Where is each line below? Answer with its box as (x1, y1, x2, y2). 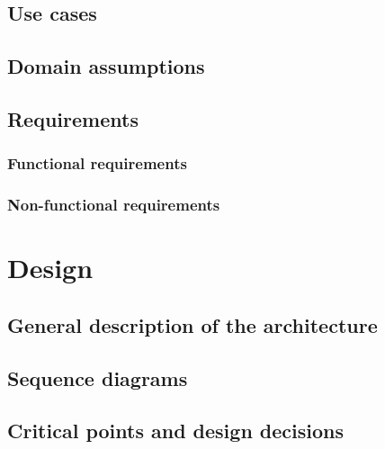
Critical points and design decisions (7, 417, 345, 445)
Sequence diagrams (7, 364, 188, 391)
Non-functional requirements (7, 193, 220, 216)
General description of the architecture (7, 310, 378, 338)
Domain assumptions (7, 52, 205, 80)
